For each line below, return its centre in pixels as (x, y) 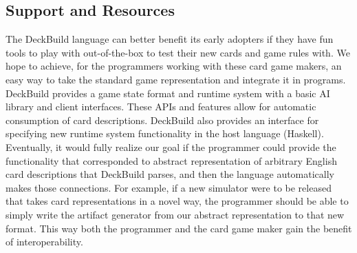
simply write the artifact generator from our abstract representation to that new (175, 214)
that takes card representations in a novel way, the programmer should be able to (177, 201)
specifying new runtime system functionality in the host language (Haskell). (165, 133)
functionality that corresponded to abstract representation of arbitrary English (171, 160)
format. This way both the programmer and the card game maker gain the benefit (179, 228)
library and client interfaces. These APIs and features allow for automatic (161, 107)
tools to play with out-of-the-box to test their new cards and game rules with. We (178, 52)
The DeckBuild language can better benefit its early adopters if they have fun (170, 39)
